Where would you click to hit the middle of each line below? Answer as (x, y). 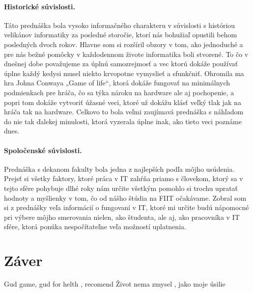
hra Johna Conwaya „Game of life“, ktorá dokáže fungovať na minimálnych (117, 83)
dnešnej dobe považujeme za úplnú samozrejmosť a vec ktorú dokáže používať (121, 64)
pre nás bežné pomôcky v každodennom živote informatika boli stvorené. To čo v (126, 54)
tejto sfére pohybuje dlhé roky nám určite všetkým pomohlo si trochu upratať (121, 188)
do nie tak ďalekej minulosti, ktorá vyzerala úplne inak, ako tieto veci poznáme (123, 121)
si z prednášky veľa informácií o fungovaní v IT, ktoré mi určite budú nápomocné (126, 207)
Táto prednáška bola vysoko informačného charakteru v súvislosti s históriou (120, 25)
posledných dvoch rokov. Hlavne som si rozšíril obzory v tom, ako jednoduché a (124, 44)
